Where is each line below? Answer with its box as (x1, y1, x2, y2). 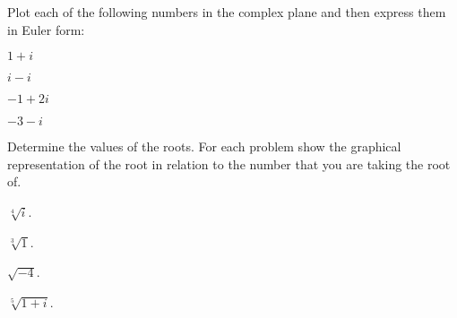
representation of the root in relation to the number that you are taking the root (7, 154, 451, 173)
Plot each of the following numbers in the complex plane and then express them (7, 3, 446, 21)
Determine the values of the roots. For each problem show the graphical (7, 137, 401, 156)
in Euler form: (7, 20, 85, 39)
